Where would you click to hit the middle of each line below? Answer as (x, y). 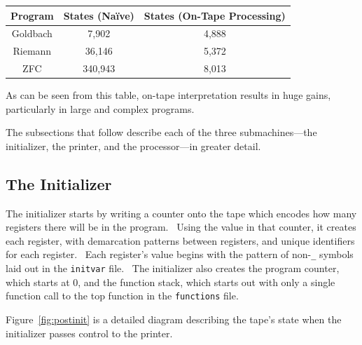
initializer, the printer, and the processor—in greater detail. (133, 146)
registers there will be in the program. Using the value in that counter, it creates (181, 227)
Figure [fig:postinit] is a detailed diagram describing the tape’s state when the (174, 319)
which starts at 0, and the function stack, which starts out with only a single (170, 282)
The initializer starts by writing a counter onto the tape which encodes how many (181, 213)
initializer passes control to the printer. (89, 333)
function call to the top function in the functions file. (122, 296)
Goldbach (32, 33)
